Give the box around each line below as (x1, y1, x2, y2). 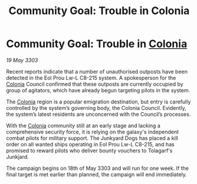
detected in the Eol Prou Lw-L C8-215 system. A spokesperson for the (6, 74, 176, 81)
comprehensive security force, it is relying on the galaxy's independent (6, 128, 179, 135)
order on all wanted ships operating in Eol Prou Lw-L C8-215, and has (6, 140, 175, 148)
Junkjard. (6, 153, 29, 160)
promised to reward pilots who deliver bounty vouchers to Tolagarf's (6, 147, 173, 154)
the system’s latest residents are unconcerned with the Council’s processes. (6, 111, 191, 118)
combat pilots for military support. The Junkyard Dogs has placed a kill (6, 134, 178, 142)
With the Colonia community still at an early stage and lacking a (6, 122, 160, 129)
